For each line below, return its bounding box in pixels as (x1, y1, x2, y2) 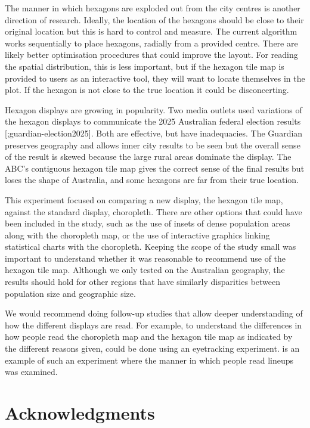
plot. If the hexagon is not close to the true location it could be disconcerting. (5, 83, 289, 96)
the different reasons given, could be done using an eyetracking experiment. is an (5, 342, 300, 355)
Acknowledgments (5, 401, 155, 424)
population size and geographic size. (5, 287, 136, 299)
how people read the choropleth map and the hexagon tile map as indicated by (5, 330, 293, 343)
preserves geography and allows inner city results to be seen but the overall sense (5, 138, 300, 151)
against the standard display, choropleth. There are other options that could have (5, 205, 302, 218)
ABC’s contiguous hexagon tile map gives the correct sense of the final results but (5, 162, 305, 174)
